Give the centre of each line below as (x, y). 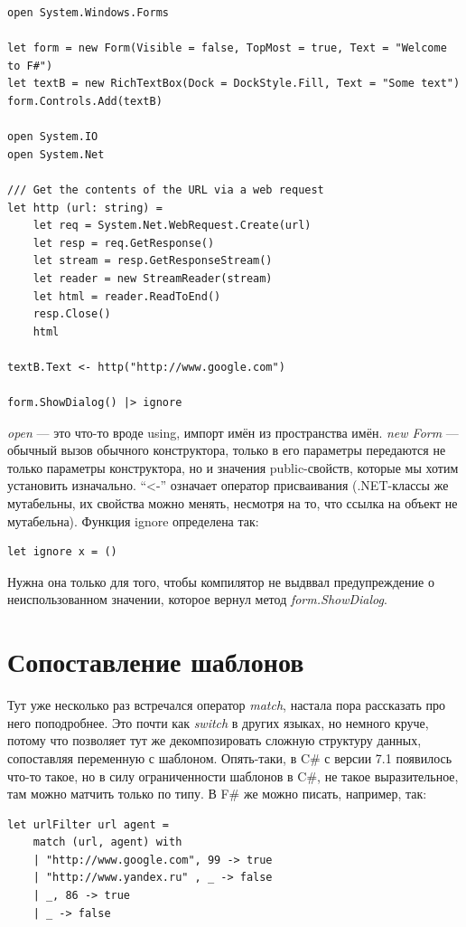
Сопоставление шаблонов (156, 662)
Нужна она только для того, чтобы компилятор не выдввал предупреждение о (221, 581)
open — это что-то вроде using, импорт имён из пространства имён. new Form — (233, 432)
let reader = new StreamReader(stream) (153, 278)
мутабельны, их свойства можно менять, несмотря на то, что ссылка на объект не (233, 503)
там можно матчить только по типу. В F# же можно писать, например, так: (217, 794)
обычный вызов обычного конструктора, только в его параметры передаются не (227, 450)
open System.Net (56, 154)
